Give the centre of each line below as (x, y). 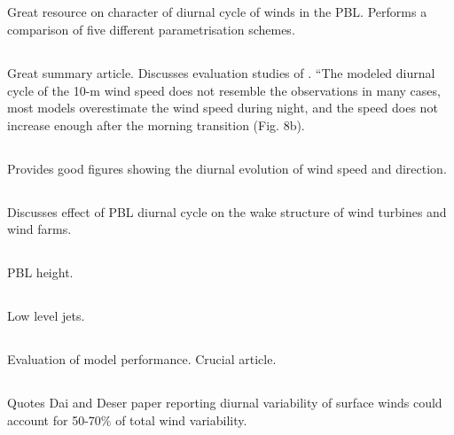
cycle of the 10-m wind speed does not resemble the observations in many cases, (224, 90)
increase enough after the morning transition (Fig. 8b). (156, 124)
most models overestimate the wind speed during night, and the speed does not (223, 108)
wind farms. (39, 229)
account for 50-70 (54, 419)
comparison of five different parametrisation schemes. (151, 29)
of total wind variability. (181, 419)
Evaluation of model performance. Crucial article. (142, 359)
